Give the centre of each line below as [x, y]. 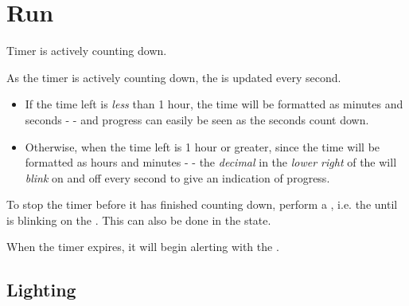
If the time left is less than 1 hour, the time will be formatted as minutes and [214, 104]
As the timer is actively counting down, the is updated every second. [174, 77]
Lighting [41, 290]
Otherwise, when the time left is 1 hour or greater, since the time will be [203, 146]
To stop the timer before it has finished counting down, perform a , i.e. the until [202, 204]
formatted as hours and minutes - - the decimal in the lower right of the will [211, 162]
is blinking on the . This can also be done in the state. [139, 220]
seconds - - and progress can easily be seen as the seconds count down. [197, 119]
